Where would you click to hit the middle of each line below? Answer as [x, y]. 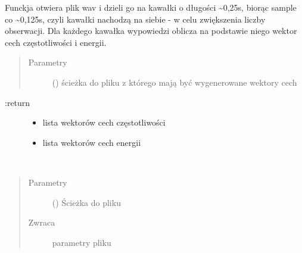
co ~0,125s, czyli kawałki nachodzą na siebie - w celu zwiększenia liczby [135, 19]
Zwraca [42, 222]
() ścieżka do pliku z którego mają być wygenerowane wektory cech [175, 82]
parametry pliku [82, 242]
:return [18, 102]
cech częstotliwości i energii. [56, 42]
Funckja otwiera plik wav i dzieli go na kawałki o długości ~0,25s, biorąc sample [151, 7]
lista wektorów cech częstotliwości [104, 122]
